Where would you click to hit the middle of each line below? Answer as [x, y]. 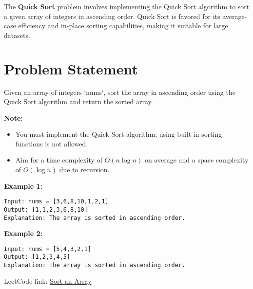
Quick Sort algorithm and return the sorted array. [78, 101]
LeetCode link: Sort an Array [48, 280]
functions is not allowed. [52, 143]
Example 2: [23, 233]
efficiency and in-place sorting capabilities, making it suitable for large [123, 26]
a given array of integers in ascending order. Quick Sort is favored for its [112, 16]
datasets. [17, 35]
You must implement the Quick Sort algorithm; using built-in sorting [119, 134]
